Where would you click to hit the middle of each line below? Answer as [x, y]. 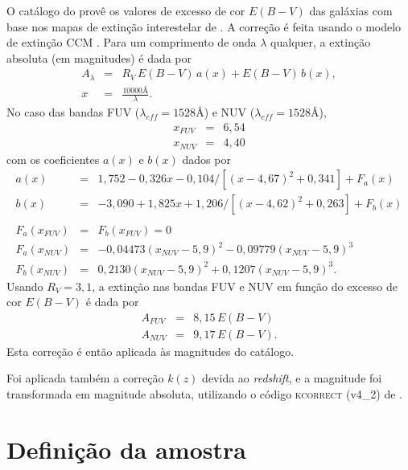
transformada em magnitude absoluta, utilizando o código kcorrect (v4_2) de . [204, 394]
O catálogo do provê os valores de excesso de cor [126, 10]
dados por [206, 159]
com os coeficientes [53, 159]
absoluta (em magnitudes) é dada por [99, 57]
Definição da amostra [126, 449]
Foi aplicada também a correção [85, 378]
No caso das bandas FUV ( [73, 112]
